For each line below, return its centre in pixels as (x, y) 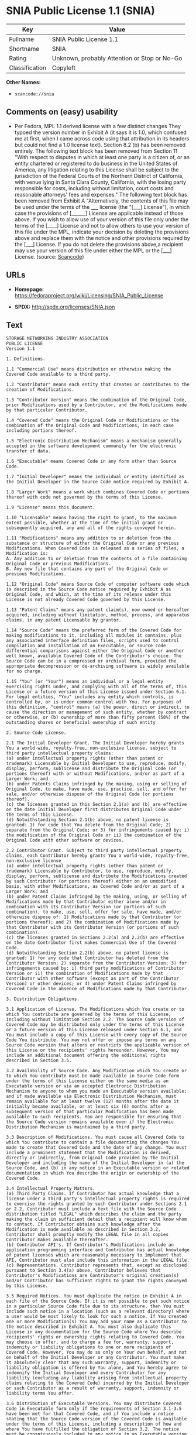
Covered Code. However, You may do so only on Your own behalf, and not (97, 1352)
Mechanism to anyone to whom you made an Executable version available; (97, 1091)
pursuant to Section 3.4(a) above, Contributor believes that (83, 1271)
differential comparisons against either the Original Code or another (95, 651)
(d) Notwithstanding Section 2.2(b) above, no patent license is (87, 953)
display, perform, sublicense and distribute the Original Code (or (91, 769)
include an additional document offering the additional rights (86, 1055)
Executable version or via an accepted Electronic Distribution (86, 1086)
